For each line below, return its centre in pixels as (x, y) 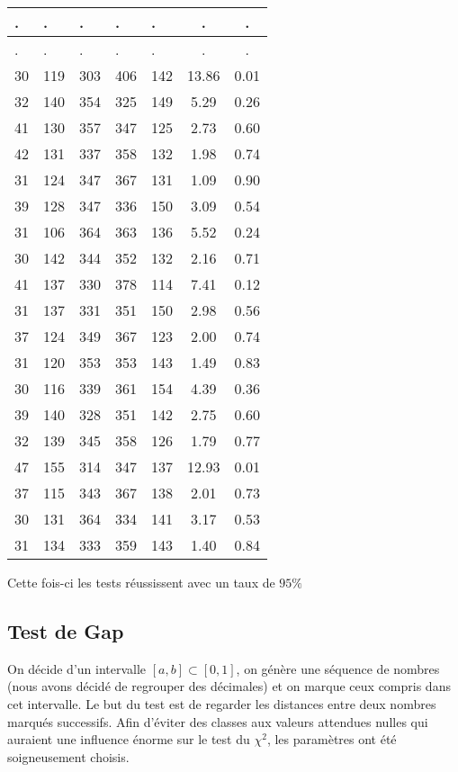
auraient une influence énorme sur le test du (129, 739)
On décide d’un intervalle (77, 668)
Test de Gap (66, 630)
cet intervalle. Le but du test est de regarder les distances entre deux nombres (222, 703)
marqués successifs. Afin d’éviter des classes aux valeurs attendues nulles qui (218, 721)
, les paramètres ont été (332, 739)
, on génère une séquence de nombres (338, 668)
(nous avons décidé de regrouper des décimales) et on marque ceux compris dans (229, 686)
